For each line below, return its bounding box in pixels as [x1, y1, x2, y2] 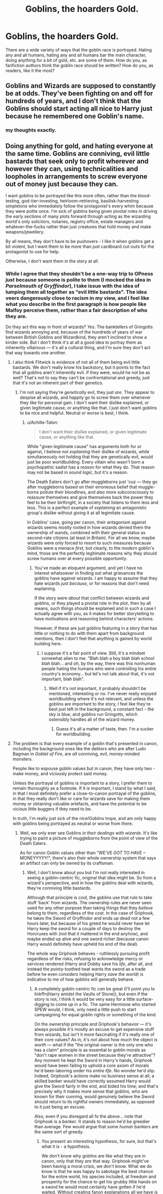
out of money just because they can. [5, 180, 118, 188]
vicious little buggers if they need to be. [12, 806, 92, 812]
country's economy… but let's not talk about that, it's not [41, 671, 155, 677]
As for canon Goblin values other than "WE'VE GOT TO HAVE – [19, 850, 146, 856]
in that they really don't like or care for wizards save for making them [12, 796, 150, 802]
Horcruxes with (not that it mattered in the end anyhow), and [27, 931, 148, 937]
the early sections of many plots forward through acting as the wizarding [5, 213, 151, 220]
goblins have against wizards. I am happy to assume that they [34, 576, 158, 581]
